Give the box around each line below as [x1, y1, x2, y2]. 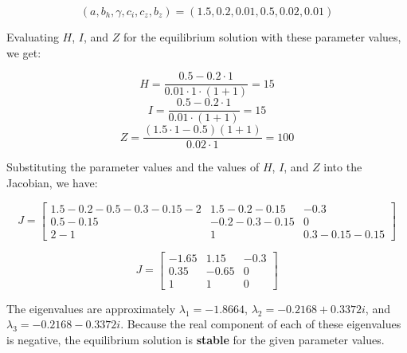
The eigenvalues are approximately [6, 300, 176, 316]
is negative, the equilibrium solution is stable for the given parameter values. [6, 331, 385, 347]
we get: [6, 44, 41, 61]
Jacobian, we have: [6, 174, 98, 190]
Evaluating [6, 29, 59, 45]
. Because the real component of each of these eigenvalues [120, 316, 401, 332]
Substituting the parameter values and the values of [6, 159, 260, 175]
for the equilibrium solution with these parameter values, [123, 29, 401, 45]
